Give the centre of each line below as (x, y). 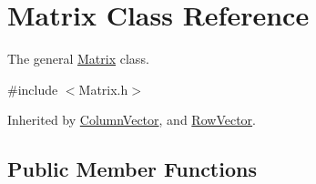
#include (33, 89)
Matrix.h (103, 89)
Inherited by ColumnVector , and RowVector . (132, 120)
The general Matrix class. (78, 59)
